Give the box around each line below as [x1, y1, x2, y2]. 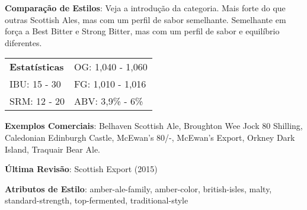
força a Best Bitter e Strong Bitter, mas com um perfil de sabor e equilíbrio [5, 25, 280, 37]
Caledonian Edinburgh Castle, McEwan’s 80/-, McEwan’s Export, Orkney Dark [5, 131, 295, 143]
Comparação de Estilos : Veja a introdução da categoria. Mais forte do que [5, 2, 286, 14]
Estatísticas [9, 60, 64, 74]
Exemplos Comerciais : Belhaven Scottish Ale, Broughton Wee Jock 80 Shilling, [5, 119, 303, 132]
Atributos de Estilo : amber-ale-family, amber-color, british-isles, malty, [5, 182, 272, 195]
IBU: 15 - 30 [9, 77, 61, 91]
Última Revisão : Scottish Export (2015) [5, 163, 158, 175]
